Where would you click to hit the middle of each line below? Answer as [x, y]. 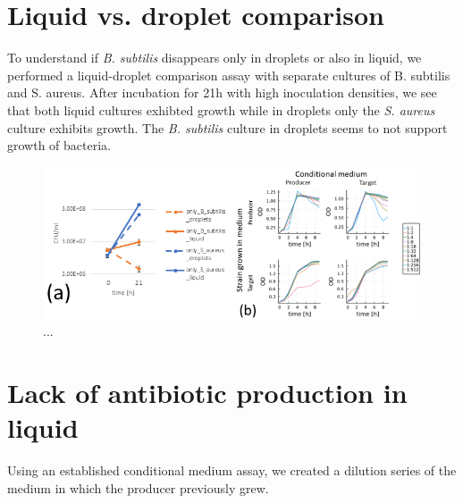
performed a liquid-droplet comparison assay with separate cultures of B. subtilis [229, 75]
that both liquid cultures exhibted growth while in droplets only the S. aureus [221, 109]
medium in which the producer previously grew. [138, 487]
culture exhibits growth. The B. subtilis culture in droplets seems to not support [227, 127]
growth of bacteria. [59, 145]
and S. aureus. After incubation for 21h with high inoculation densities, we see [222, 92]
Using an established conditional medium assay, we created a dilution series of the [232, 470]
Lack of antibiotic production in [207, 393]
